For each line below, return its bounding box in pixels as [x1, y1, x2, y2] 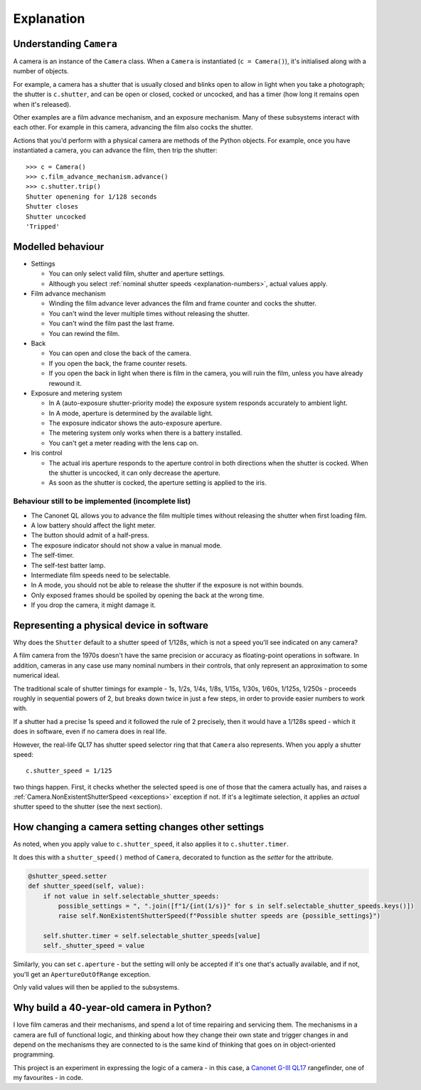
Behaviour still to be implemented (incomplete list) [13, 496, 191, 506]
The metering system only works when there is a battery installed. [48, 429, 243, 437]
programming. [13, 1050, 55, 1059]
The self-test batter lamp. [31, 561, 106, 570]
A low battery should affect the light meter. [31, 520, 156, 530]
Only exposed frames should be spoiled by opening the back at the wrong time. [31, 591, 265, 599]
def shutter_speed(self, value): [28, 882, 145, 890]
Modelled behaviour [13, 241, 105, 253]
